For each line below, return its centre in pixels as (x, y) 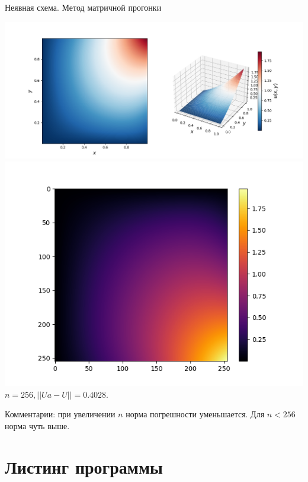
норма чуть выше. (37, 425)
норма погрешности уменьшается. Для (195, 414)
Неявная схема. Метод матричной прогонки (83, 7)
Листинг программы (84, 466)
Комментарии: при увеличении (60, 414)
